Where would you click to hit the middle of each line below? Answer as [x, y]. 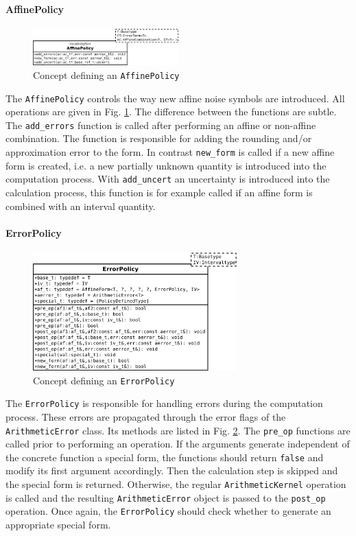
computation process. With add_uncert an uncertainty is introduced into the [168, 179]
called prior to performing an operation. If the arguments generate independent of [178, 444]
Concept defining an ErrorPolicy [104, 380]
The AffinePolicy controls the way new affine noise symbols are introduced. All [175, 98]
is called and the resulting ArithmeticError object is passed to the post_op [166, 497]
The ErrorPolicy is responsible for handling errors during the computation [164, 403]
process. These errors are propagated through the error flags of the [146, 416]
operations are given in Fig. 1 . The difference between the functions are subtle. [171, 112]
